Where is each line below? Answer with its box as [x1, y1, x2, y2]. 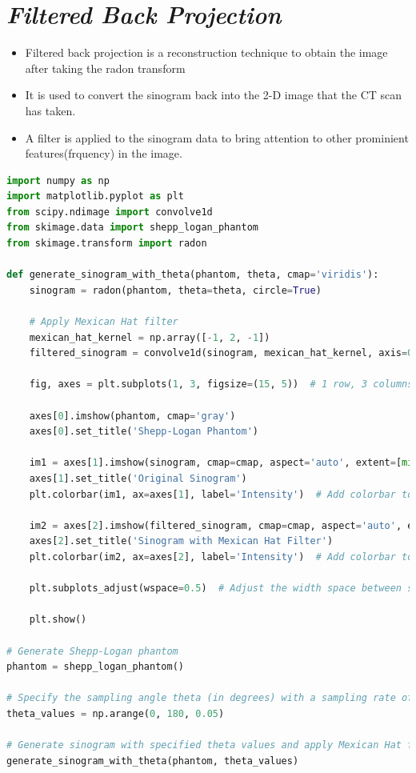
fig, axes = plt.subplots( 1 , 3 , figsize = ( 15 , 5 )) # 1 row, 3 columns [29, 378, 414, 391]
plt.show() [29, 614, 87, 626]
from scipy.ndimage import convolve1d [6, 206, 213, 218]
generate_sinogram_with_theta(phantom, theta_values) [6, 755, 299, 767]
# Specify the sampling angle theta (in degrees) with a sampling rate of [6, 692, 414, 704]
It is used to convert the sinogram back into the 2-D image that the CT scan [25, 86, 402, 103]
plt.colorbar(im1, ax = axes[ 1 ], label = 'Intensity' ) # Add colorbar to [29, 488, 414, 500]
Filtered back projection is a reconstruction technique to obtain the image [25, 44, 388, 61]
